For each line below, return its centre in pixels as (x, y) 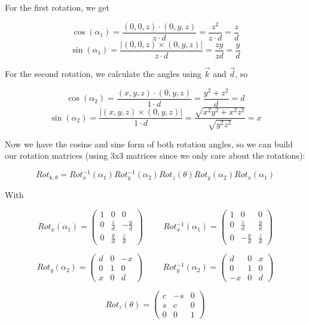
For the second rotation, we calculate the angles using (103, 74)
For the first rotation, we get (57, 7)
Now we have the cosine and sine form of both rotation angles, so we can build (149, 144)
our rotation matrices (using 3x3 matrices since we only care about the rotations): (155, 155)
